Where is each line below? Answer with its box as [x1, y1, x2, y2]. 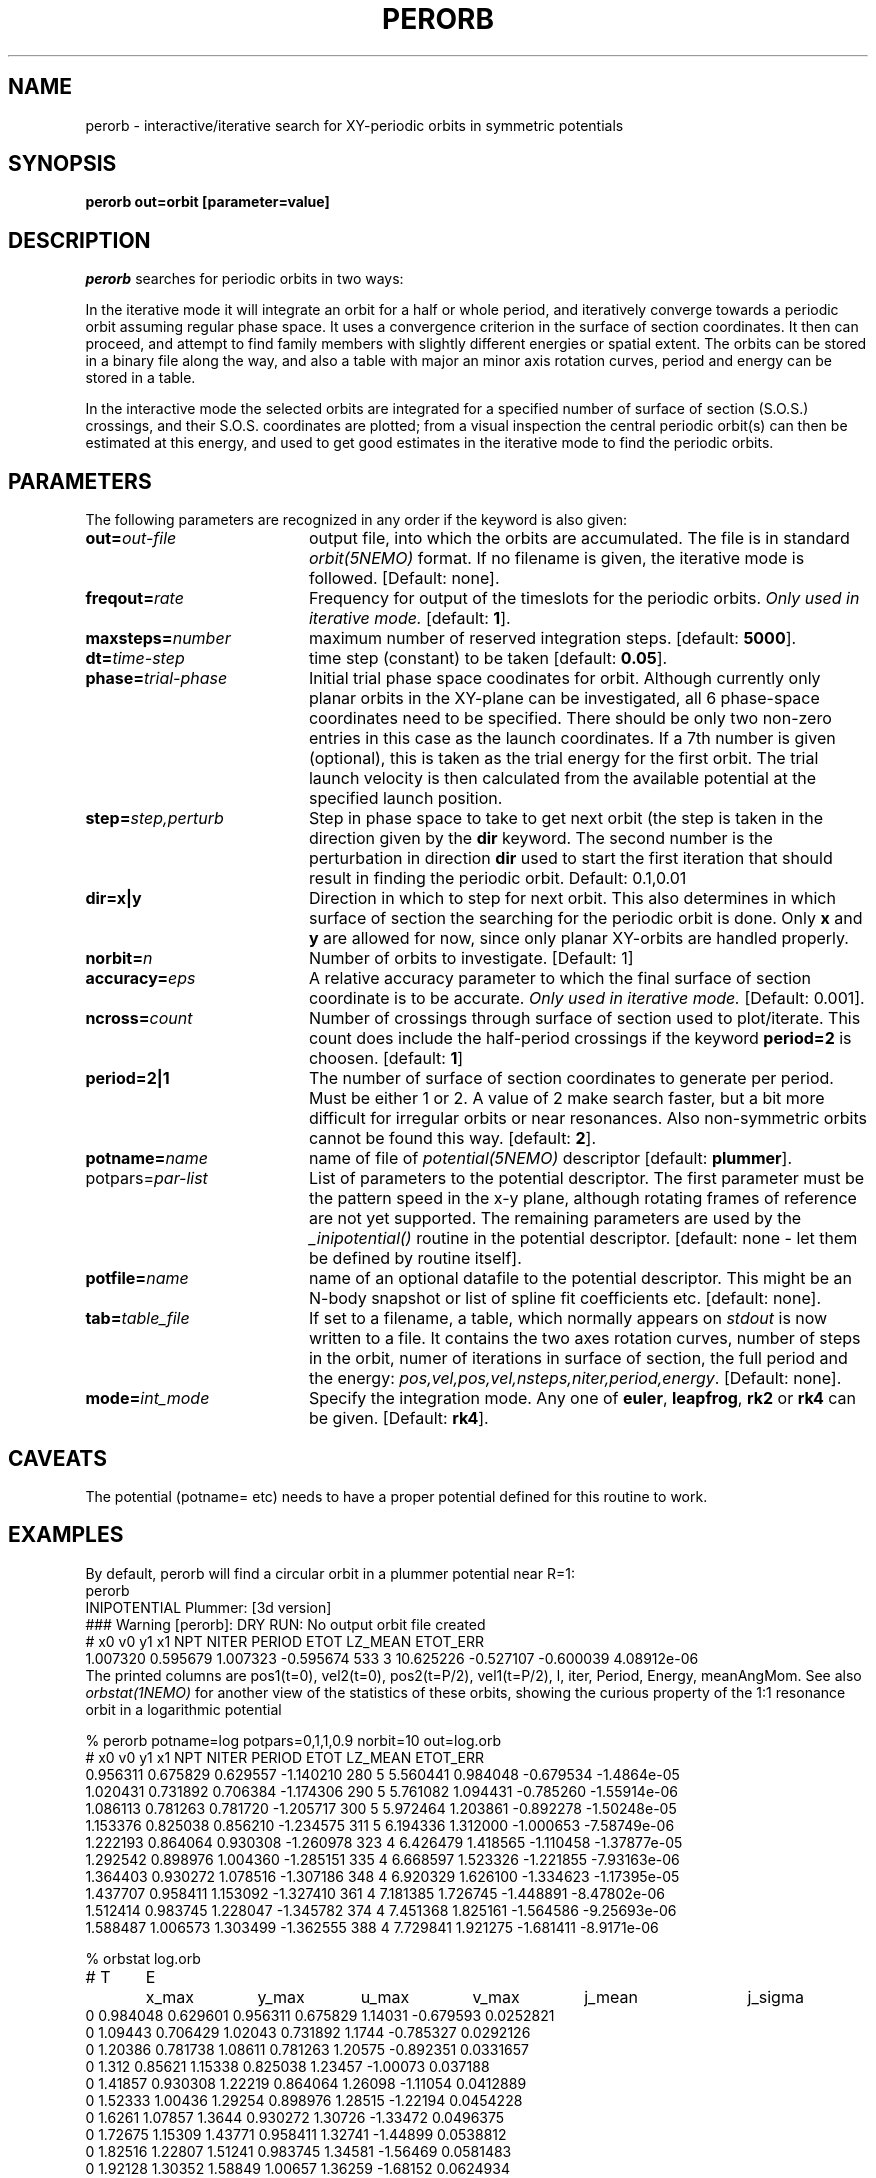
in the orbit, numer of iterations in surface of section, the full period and [308, 1348, 848, 1369]
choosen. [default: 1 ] [308, 1048, 464, 1069]
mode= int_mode [85, 1388, 210, 1409]
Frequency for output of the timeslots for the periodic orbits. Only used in [308, 588, 860, 609]
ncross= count [85, 1008, 193, 1029]
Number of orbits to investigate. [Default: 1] [308, 948, 634, 969]
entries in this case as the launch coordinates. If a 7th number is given [308, 728, 836, 749]
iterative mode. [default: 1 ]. [308, 608, 511, 629]
